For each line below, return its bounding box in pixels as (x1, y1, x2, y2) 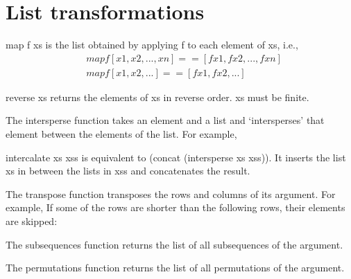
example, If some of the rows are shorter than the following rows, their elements (6, 200, 345, 215)
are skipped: (6, 213, 58, 228)
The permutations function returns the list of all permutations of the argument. (6, 260, 345, 275)
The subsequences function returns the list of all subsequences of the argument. (6, 237, 343, 251)
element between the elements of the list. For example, (6, 126, 237, 141)
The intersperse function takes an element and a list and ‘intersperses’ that (6, 113, 325, 127)
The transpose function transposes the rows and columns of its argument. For (6, 186, 336, 201)
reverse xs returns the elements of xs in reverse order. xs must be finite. (6, 89, 309, 104)
